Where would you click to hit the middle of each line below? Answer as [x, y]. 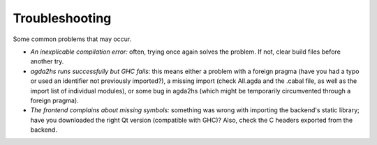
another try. [47, 61]
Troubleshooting [62, 18]
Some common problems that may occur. [72, 39]
